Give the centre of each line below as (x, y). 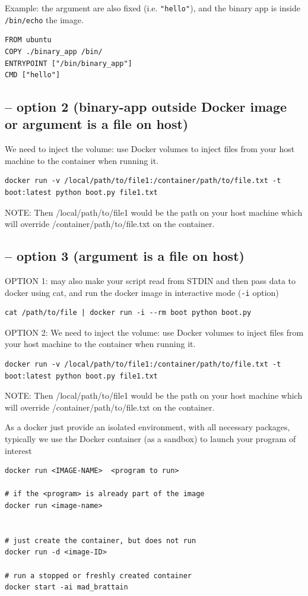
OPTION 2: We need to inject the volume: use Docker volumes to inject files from (154, 332)
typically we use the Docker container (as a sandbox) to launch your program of (150, 439)
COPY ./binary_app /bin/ (54, 51)
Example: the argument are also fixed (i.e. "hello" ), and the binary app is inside (153, 8)
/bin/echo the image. (44, 19)
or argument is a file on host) (97, 124)
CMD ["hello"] (33, 75)
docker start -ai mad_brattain (66, 587)
